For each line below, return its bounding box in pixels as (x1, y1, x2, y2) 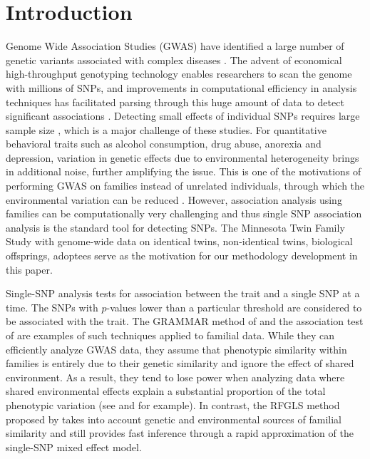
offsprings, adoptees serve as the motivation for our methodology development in (6, 248, 358, 263)
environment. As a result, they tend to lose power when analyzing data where (6, 369, 345, 384)
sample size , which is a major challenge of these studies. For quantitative (6, 122, 327, 137)
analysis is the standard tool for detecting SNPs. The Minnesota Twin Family (6, 220, 345, 234)
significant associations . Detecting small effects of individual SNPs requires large (6, 108, 360, 123)
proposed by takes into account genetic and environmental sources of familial (6, 411, 341, 426)
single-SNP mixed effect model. (6, 439, 142, 454)
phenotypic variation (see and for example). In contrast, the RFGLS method (6, 397, 340, 412)
